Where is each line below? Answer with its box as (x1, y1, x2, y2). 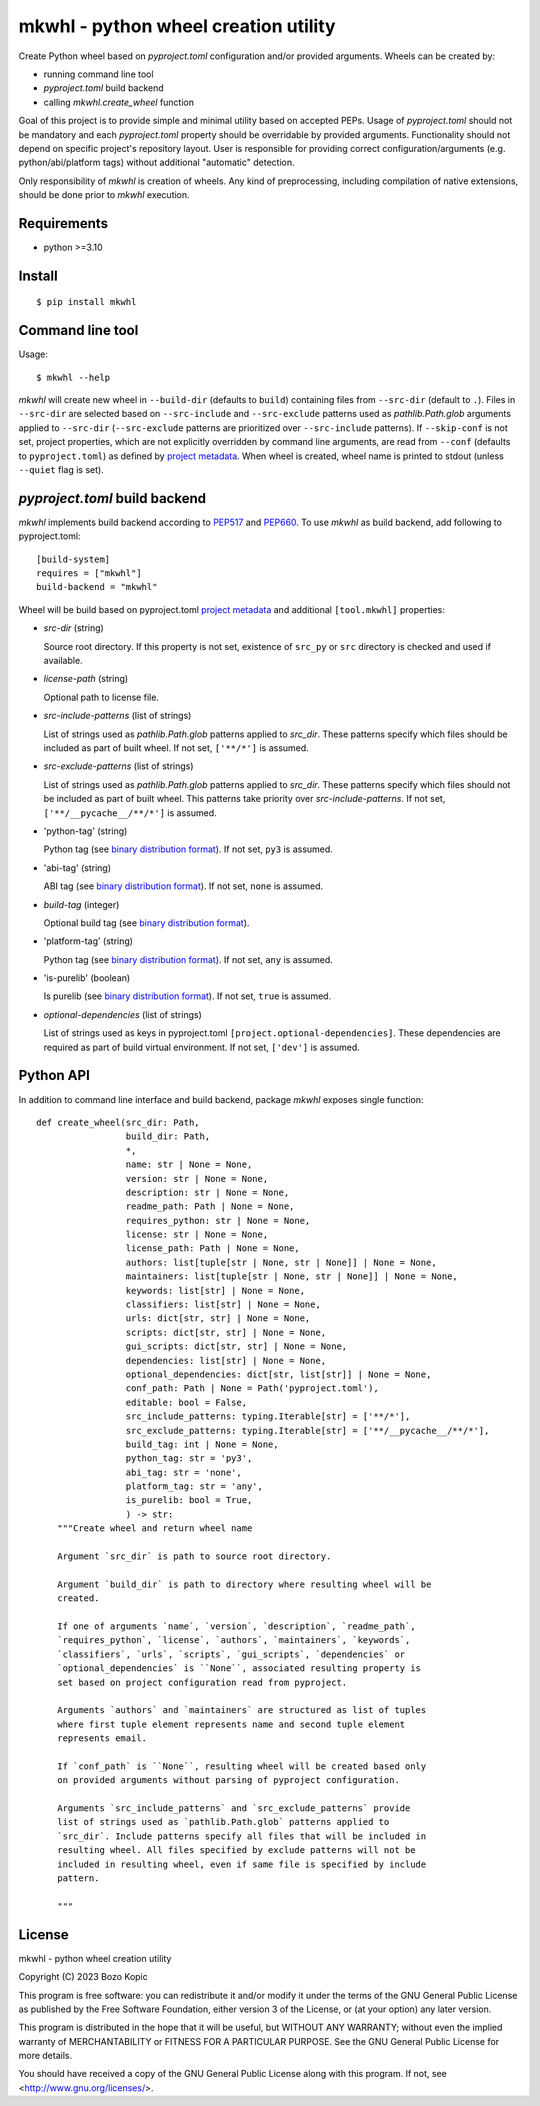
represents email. (56, 1733, 148, 1744)
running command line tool (43, 68, 154, 80)
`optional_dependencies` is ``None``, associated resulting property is (56, 1663, 422, 1674)
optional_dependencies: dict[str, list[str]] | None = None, (125, 1368, 432, 1380)
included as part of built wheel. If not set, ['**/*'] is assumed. (43, 742, 309, 754)
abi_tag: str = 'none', (125, 1466, 242, 1478)
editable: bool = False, (125, 1396, 248, 1408)
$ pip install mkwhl (36, 296, 137, 308)
